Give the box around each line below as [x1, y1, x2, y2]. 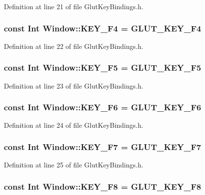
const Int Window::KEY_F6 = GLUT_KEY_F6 [4, 101, 202, 113]
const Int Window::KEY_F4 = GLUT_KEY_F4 [4, 22, 202, 34]
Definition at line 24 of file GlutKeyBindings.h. [4, 120, 143, 130]
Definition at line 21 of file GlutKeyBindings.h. [4, 1, 143, 11]
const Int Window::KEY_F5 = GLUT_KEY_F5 [4, 61, 202, 74]
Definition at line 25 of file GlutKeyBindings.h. [4, 160, 143, 170]
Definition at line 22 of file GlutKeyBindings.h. [4, 41, 143, 51]
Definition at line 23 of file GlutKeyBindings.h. [4, 80, 143, 90]
